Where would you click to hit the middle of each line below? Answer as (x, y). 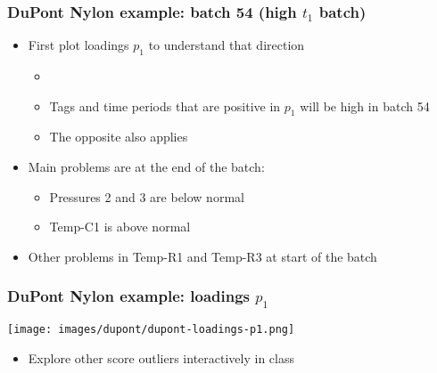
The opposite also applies (119, 137)
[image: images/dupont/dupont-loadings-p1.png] (151, 329)
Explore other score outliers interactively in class (161, 357)
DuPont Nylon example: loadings (129, 296)
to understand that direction (227, 45)
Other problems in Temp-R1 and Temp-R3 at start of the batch (202, 256)
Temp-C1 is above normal (120, 227)
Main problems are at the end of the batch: (146, 166)
